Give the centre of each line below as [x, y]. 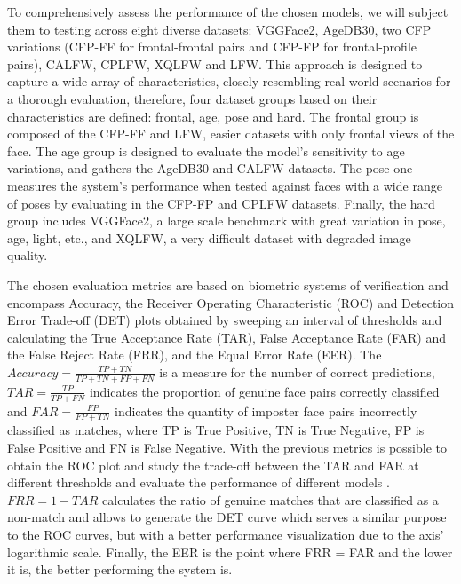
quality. [28, 255]
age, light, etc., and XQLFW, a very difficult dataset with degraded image [209, 237]
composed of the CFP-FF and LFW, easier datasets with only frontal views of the [231, 134]
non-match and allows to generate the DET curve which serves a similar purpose [227, 517]
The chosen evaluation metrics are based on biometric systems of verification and [228, 284]
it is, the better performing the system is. [120, 569]
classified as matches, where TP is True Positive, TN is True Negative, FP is [216, 430]
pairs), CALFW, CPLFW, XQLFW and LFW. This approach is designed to [215, 63]
